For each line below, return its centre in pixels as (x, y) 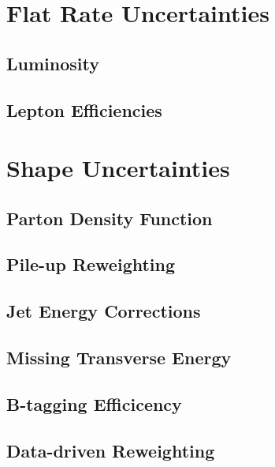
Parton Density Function (110, 218)
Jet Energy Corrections (104, 311)
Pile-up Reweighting (91, 264)
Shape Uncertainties (118, 168)
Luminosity (53, 63)
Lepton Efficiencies (84, 109)
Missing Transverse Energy (119, 358)
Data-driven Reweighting (111, 450)
